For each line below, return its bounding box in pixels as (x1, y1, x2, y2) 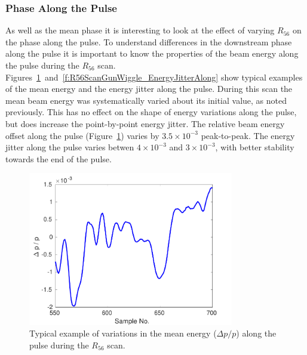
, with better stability (215, 141, 294, 153)
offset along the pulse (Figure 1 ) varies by (5, 129, 159, 141)
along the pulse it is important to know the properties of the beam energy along (5, 47, 299, 60)
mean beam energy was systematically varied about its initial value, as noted (5, 94, 287, 106)
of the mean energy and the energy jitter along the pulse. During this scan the (5, 82, 293, 95)
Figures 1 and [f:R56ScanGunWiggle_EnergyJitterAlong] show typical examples (5, 70, 303, 83)
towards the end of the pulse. (5, 152, 112, 165)
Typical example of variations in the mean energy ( (29, 327, 217, 339)
